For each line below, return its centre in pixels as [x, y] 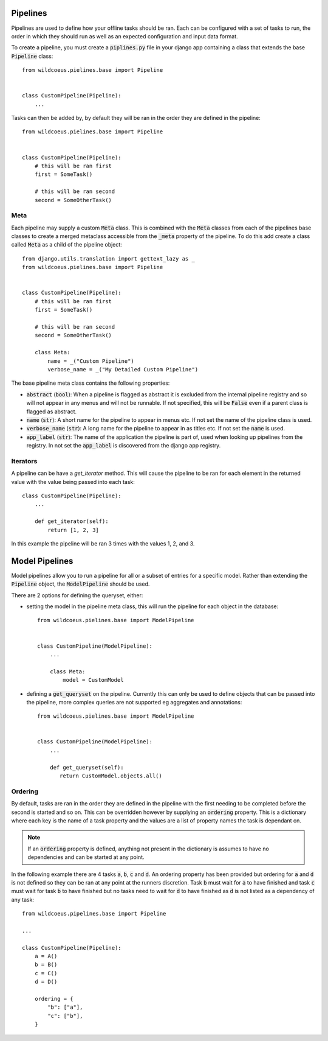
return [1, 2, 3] [73, 530]
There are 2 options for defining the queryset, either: [77, 595]
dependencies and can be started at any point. [86, 857]
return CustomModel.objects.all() [111, 776]
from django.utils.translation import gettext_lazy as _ [109, 258]
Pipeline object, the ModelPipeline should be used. [80, 584]
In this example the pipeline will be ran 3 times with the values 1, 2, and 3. [103, 543]
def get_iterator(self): [71, 521]
